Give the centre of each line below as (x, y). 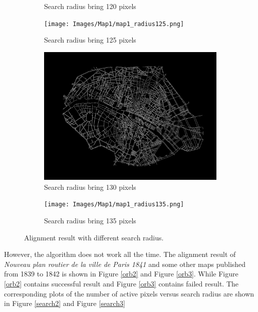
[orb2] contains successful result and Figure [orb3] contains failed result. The (121, 283)
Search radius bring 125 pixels (90, 40)
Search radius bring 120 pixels (90, 6)
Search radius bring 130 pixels (90, 187)
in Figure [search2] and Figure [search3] (65, 303)
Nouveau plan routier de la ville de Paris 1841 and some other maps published (125, 264)
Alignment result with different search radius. (94, 237)
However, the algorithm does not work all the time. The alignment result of (120, 254)
